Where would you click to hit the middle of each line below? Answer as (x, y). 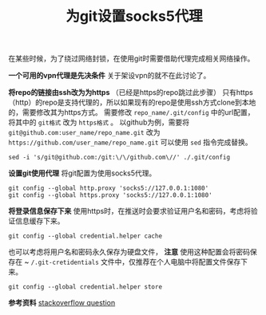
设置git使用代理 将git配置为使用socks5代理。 (82, 173)
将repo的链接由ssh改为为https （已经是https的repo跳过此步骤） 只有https (131, 93)
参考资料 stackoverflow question (62, 303)
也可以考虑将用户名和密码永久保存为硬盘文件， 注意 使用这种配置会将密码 (129, 252)
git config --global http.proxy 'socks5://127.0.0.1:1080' (109, 188)
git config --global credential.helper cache (85, 236)
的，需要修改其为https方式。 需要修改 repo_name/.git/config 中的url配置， (131, 112)
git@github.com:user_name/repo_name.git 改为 (84, 132)
